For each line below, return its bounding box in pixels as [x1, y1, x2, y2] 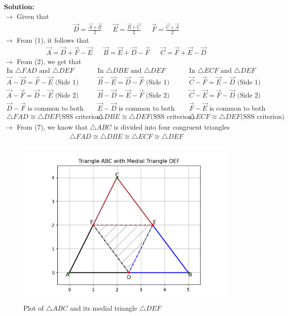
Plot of [23, 303, 44, 313]
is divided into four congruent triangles [114, 122, 230, 132]
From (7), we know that [17, 122, 88, 132]
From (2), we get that [17, 56, 82, 66]
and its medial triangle [69, 303, 137, 313]
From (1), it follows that [17, 34, 89, 45]
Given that [17, 11, 49, 21]
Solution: [4, 1, 34, 11]
